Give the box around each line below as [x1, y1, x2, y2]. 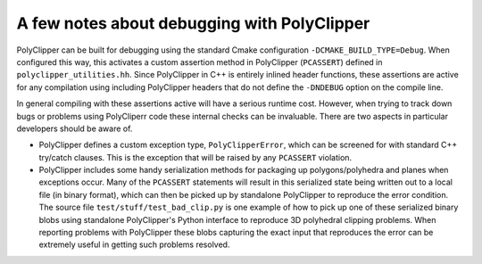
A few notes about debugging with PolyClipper [16, 13, 370, 33]
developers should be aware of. [16, 123, 133, 134]
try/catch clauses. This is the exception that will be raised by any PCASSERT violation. [38, 152, 353, 162]
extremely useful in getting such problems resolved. [38, 239, 230, 250]
